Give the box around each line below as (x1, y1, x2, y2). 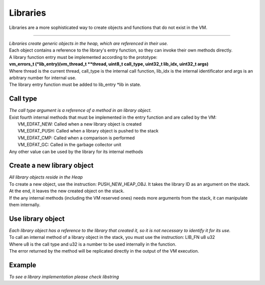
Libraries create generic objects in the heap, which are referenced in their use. (9, 40, 168, 46)
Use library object (9, 214, 65, 223)
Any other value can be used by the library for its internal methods (9, 149, 143, 155)
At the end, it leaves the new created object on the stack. (9, 188, 125, 194)
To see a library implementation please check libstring (9, 274, 119, 280)
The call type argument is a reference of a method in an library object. (9, 107, 152, 113)
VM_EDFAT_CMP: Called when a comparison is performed (18, 135, 135, 141)
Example (9, 260, 36, 269)
